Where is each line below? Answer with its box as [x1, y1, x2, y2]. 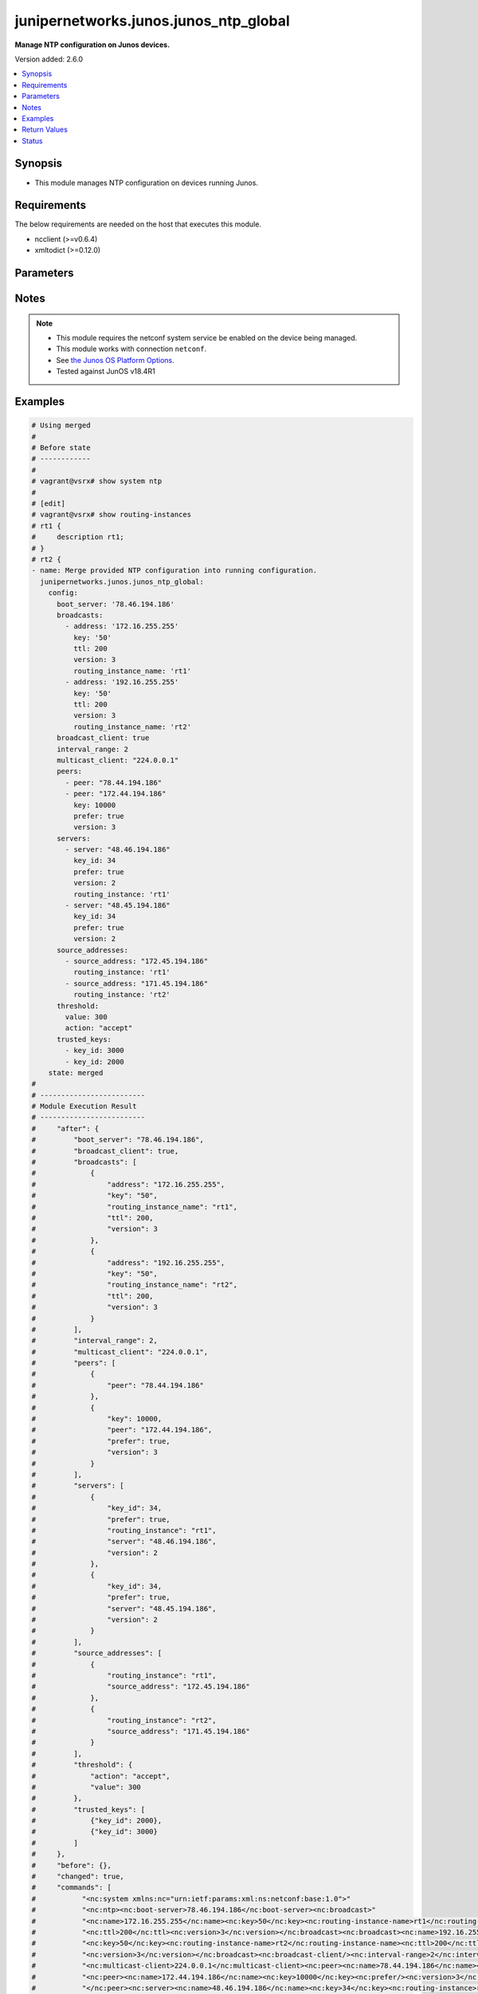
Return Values [22, 124, 68, 135]
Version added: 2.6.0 [14, 54, 84, 64]
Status [22, 136, 43, 145]
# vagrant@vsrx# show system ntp [31, 477, 163, 486]
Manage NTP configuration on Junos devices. [14, 40, 170, 49]
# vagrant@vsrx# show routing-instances [31, 510, 191, 519]
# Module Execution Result [31, 1101, 137, 1111]
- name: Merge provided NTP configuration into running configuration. [31, 566, 318, 575]
